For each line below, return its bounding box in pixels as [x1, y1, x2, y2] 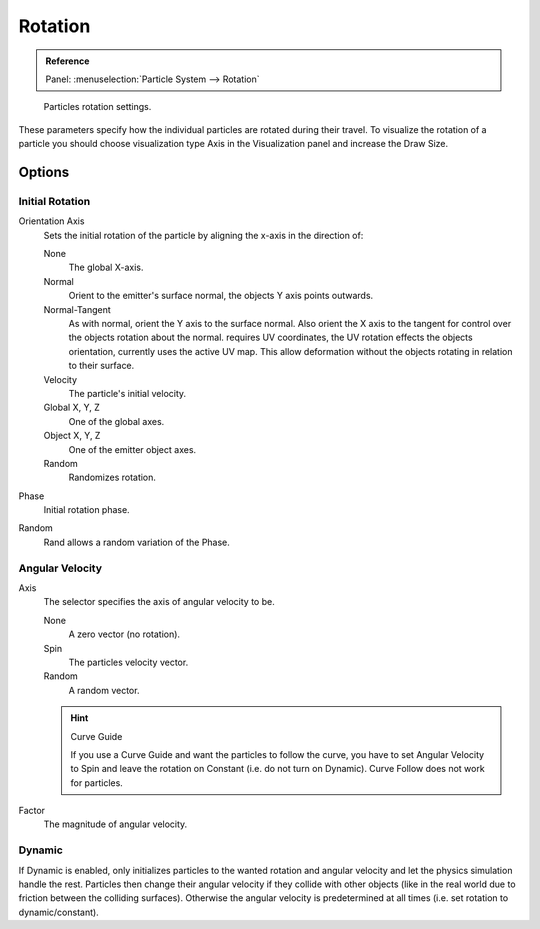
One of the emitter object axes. [68, 443, 197, 455]
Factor [18, 805, 45, 817]
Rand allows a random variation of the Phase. [43, 536, 230, 548]
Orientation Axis [18, 215, 85, 227]
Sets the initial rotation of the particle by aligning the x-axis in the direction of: [43, 229, 364, 241]
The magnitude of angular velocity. [43, 818, 188, 830]
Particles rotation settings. [43, 101, 152, 113]
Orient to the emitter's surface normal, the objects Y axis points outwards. [68, 290, 374, 302]
